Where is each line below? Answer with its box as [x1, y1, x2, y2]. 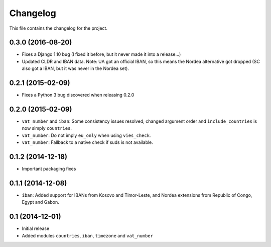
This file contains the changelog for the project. [9, 25, 108, 31]
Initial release [22, 225, 50, 231]
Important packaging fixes [22, 166, 76, 172]
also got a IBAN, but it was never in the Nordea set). [22, 65, 129, 71]
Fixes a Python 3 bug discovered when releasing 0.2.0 [22, 92, 134, 98]
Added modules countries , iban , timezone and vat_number [22, 232, 153, 238]
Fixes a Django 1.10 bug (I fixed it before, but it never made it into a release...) [22, 51, 181, 57]
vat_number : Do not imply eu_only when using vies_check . [22, 132, 151, 138]
